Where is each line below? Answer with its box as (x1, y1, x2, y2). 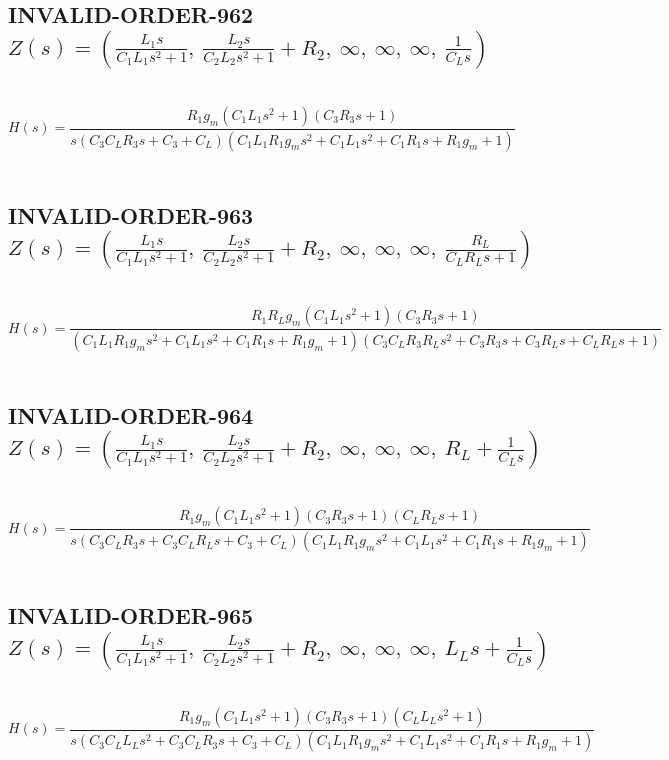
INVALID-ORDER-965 (8, 600, 254, 631)
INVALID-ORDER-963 (8, 199, 254, 230)
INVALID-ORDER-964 (8, 399, 254, 430)
